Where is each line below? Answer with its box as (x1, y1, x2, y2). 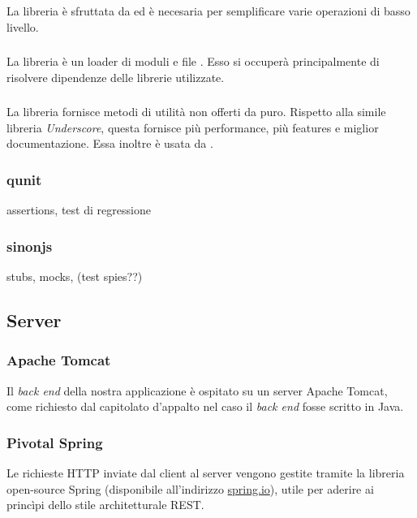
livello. (6, 18, 39, 35)
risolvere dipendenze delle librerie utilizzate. (6, 68, 225, 85)
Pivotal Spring (6, 432, 103, 452)
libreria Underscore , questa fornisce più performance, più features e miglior (6, 119, 379, 136)
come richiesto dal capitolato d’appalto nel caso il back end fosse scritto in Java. (6, 398, 404, 415)
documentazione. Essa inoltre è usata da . (6, 135, 213, 152)
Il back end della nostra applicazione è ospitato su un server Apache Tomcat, (6, 382, 388, 399)
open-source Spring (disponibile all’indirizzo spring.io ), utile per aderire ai (6, 480, 374, 497)
